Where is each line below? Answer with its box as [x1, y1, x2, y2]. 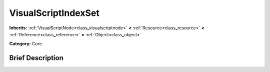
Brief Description [9, 54, 63, 62]
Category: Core [9, 41, 42, 47]
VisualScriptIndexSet [9, 7, 99, 18]
